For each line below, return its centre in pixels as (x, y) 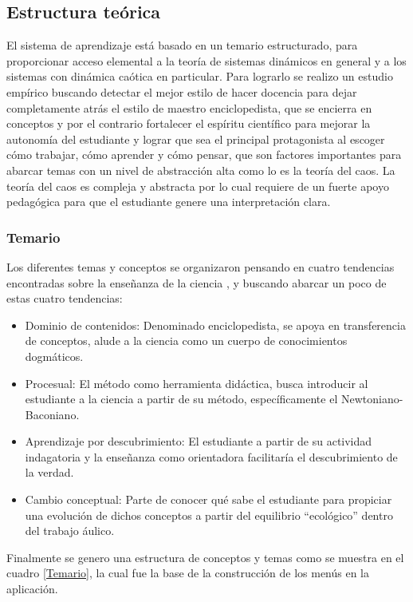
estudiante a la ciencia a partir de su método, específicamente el (181, 399)
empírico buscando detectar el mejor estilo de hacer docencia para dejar (182, 91)
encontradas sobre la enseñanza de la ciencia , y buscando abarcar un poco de (197, 282)
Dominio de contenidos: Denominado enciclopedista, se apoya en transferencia (215, 325)
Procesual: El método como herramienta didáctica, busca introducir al (197, 383)
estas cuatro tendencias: (65, 298)
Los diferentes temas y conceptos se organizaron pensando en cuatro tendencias (201, 266)
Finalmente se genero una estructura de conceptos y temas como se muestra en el (205, 557)
